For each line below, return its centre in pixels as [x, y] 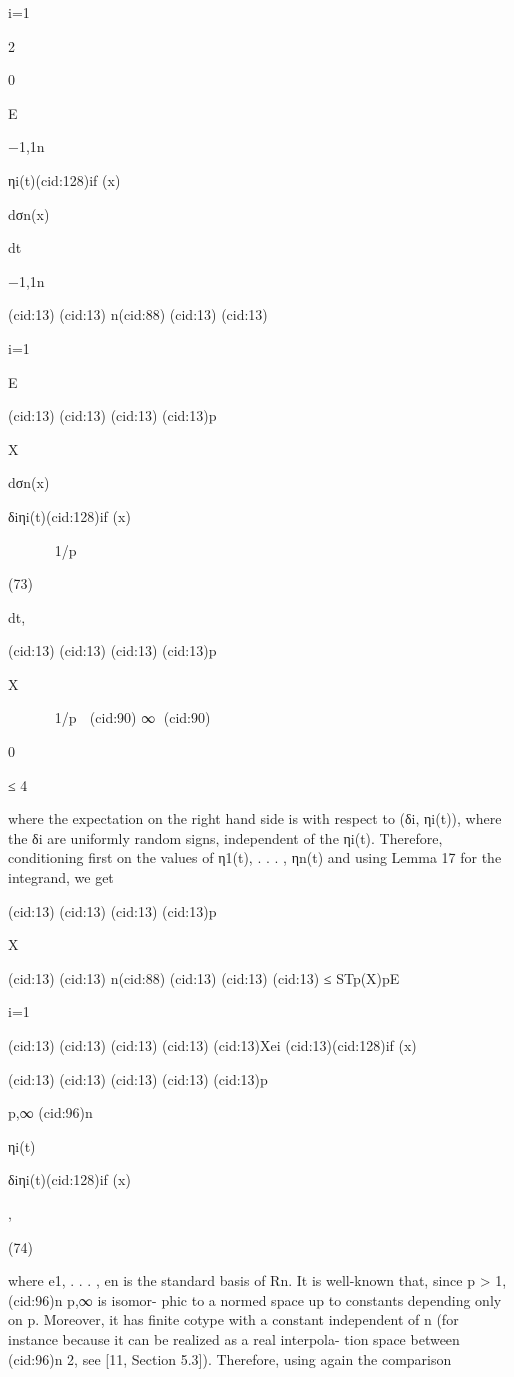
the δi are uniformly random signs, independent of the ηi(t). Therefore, [225, 837]
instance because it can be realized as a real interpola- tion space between [234, 1338]
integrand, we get [61, 877]
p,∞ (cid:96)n [50, 1112]
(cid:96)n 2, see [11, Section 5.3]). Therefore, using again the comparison [230, 1358]
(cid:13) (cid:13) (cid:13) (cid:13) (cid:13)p [138, 1078]
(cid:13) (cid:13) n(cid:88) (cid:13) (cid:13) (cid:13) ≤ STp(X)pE [204, 977]
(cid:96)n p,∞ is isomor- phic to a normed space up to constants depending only [255, 1299]
